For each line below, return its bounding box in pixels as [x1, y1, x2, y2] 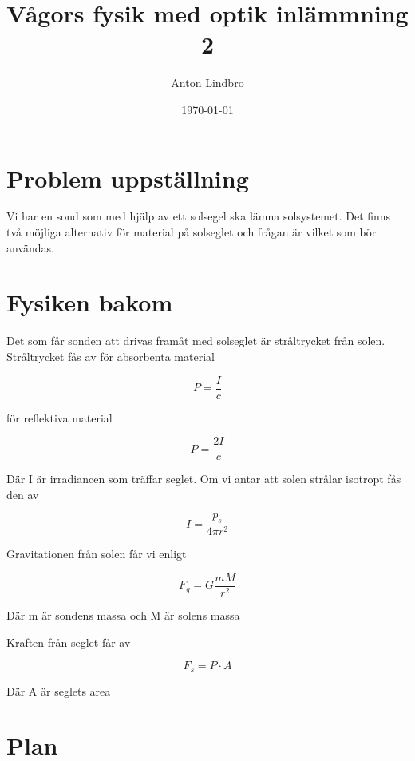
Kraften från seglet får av [6, 633, 131, 650]
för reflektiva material [6, 409, 113, 426]
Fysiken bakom [6, 286, 173, 319]
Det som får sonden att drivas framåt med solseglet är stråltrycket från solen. [6, 332, 385, 349]
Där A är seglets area [6, 682, 111, 699]
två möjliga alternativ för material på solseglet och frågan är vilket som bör [6, 224, 377, 240]
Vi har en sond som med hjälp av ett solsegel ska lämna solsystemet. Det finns [6, 208, 391, 224]
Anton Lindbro [171, 74, 244, 91]
